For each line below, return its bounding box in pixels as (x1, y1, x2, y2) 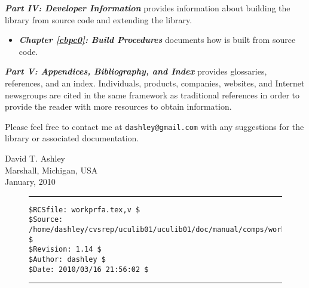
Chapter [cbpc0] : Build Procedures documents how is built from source (19, 33, 296, 46)
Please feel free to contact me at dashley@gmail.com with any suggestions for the (5, 120, 304, 132)
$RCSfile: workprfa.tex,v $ (29, 205, 140, 214)
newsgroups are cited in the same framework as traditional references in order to (5, 88, 300, 101)
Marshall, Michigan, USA (5, 163, 98, 176)
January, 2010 (5, 175, 56, 188)
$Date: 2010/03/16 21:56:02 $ (29, 265, 149, 274)
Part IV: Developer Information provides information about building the (5, 2, 290, 14)
